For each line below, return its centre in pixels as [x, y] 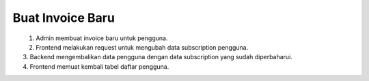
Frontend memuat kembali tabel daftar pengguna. [99, 66]
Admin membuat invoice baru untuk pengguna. [102, 38]
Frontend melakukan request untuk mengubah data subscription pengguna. [142, 47]
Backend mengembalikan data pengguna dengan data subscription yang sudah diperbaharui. [161, 57]
